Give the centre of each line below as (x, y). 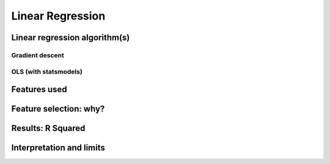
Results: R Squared (48, 128)
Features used (39, 89)
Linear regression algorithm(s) (71, 37)
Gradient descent (38, 55)
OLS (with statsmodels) (47, 71)
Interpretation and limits (58, 148)
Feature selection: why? (58, 109)
